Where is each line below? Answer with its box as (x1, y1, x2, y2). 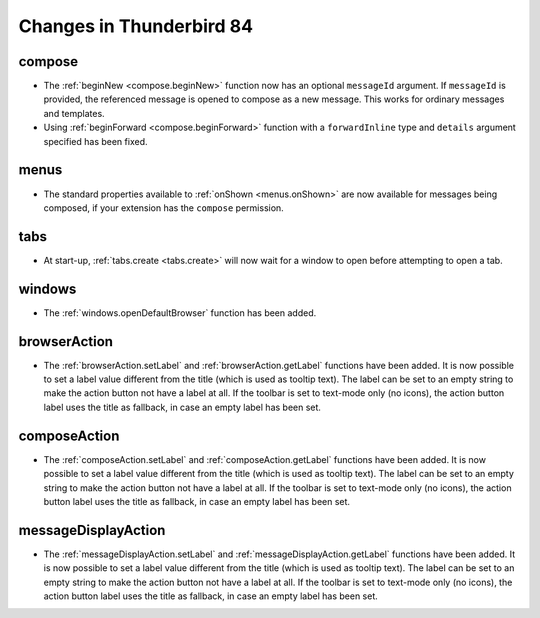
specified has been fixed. (43, 135, 148, 147)
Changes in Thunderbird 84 (18, 15, 254, 37)
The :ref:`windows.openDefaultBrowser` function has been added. (43, 306, 317, 319)
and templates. (43, 107, 105, 119)
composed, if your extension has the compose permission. (43, 201, 284, 214)
